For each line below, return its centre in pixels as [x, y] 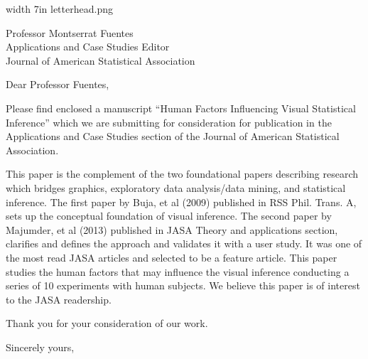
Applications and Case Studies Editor [88, 47]
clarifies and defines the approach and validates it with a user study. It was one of [184, 243]
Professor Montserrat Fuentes [70, 32]
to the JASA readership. [59, 299]
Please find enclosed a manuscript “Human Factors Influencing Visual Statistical [181, 108]
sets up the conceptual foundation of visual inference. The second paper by [169, 216]
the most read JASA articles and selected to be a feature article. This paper [172, 257]
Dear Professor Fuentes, [58, 84]
